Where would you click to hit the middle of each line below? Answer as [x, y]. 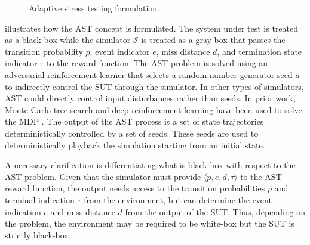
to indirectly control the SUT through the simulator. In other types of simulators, [154, 86]
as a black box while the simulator [68, 40]
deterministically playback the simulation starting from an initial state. [135, 145]
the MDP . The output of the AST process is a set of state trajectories [134, 121]
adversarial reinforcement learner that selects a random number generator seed [149, 74]
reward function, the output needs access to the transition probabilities [135, 188]
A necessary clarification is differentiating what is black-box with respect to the [150, 165]
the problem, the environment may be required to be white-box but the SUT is [150, 223]
